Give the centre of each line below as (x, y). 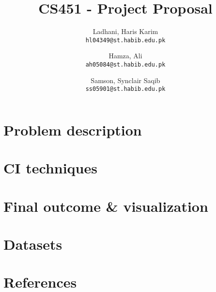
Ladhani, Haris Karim (125, 31)
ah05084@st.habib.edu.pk (125, 64)
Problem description (73, 129)
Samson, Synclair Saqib (125, 80)
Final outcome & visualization (106, 206)
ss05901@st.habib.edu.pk (125, 89)
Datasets (33, 244)
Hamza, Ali (125, 56)
